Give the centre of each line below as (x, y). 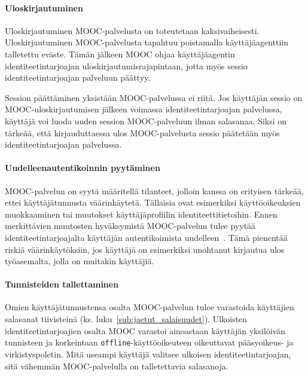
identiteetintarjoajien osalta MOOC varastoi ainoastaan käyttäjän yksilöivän (145, 330)
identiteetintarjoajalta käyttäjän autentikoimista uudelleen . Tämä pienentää (146, 237)
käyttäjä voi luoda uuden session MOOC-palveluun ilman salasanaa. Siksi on (146, 120)
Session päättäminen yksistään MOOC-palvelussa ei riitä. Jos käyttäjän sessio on (154, 97)
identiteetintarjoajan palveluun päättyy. (78, 77)
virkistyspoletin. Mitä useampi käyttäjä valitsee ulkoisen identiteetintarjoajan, (148, 354)
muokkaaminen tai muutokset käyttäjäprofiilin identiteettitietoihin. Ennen (141, 214)
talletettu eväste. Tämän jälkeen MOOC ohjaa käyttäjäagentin (120, 54)
